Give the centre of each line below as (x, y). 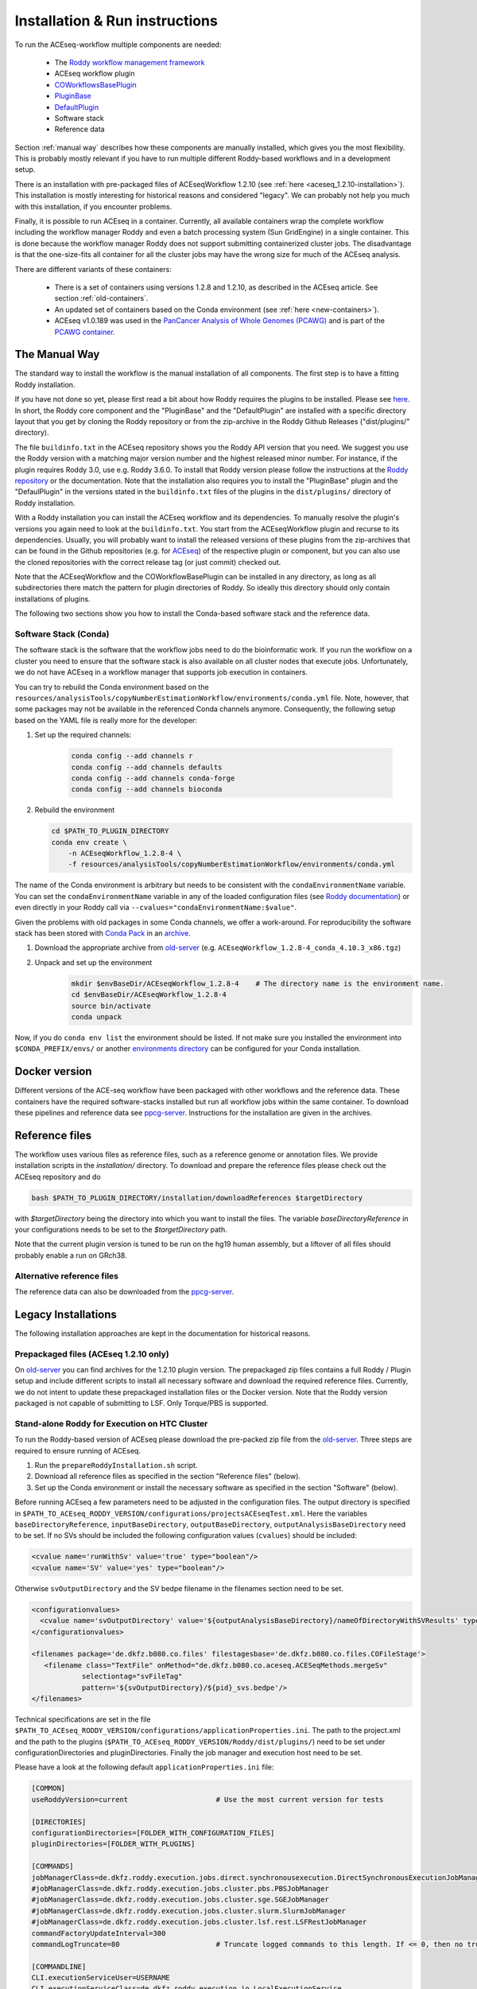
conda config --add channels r (132, 756)
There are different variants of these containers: (93, 269)
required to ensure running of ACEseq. (78, 1450)
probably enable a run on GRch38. (71, 1255)
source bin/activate (111, 1006)
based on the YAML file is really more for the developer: (106, 720)
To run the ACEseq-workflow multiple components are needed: (118, 45)
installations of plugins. (52, 599)
